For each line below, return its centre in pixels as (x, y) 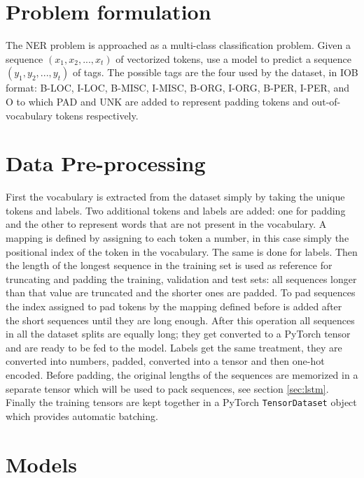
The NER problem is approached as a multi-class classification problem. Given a (178, 45)
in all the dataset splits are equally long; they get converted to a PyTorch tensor (178, 334)
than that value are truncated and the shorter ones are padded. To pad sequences (181, 292)
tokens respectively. (97, 115)
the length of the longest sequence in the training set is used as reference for (169, 265)
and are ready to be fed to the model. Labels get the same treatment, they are (174, 347)
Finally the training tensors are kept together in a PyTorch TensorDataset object (181, 402)
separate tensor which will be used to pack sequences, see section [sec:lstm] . (167, 388)
